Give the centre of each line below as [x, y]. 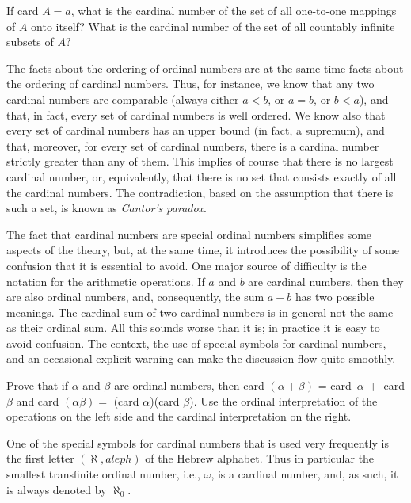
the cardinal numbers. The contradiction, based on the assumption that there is [200, 192]
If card [23, 10]
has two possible [335, 297]
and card [38, 400]
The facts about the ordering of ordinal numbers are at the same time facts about [205, 68]
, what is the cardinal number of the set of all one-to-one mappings [234, 10]
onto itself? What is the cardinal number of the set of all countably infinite [213, 26]
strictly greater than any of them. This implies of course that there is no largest [200, 161]
